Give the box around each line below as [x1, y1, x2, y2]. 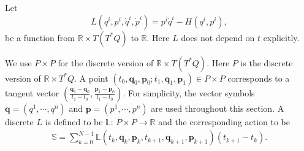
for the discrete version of [58, 56, 154, 69]
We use [5, 56, 32, 69]
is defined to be [45, 115, 103, 128]
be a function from [5, 31, 75, 44]
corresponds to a [227, 71, 290, 84]
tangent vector [5, 86, 59, 99]
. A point [74, 71, 108, 84]
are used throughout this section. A [151, 101, 284, 114]
